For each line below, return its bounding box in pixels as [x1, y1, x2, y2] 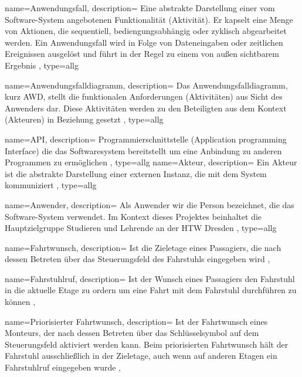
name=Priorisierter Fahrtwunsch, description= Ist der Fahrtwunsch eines [5, 315, 268, 327]
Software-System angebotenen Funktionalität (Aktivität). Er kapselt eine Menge [5, 13, 293, 25]
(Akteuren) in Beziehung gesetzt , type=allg [5, 113, 164, 125]
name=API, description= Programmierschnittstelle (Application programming [5, 133, 287, 145]
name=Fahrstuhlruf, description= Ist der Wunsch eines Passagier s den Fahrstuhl [5, 272, 295, 284]
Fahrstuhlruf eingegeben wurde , [5, 361, 121, 373]
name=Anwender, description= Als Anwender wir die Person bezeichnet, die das [5, 198, 294, 210]
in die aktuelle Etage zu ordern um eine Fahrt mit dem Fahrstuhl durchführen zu [5, 284, 297, 296]
